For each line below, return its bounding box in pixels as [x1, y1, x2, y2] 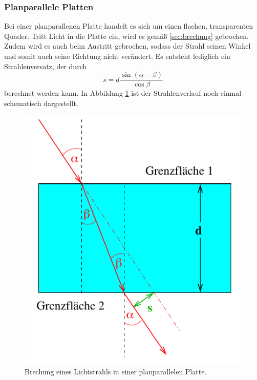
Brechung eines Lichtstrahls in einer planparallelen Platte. [25, 366, 207, 376]
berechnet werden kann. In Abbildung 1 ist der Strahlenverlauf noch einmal [4, 88, 242, 98]
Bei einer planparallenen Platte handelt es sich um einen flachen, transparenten [4, 20, 253, 31]
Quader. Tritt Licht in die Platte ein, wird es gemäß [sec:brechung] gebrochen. [4, 30, 249, 41]
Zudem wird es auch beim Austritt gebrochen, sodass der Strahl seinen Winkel [4, 40, 251, 51]
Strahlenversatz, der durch [4, 60, 87, 71]
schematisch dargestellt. [4, 97, 78, 108]
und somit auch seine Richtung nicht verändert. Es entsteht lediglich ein [4, 51, 230, 61]
